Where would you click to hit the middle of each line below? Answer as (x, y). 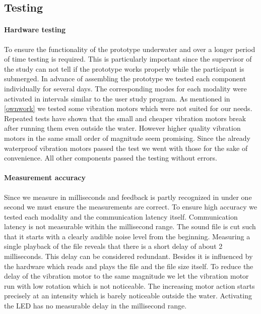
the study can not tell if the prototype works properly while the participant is (124, 68)
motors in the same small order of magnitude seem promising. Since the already (127, 138)
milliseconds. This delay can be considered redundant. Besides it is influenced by (128, 256)
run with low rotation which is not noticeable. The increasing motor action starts (129, 285)
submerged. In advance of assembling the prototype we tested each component (125, 78)
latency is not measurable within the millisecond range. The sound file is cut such (130, 226)
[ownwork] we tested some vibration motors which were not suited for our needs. (128, 108)
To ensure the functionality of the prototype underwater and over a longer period (130, 49)
